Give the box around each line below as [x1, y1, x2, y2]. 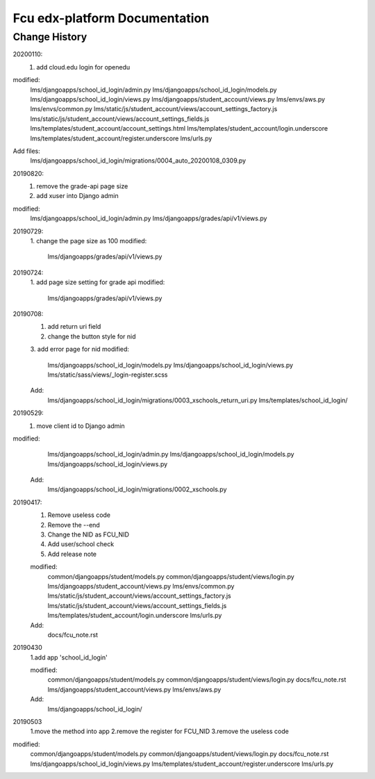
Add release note [47, 550, 97, 558]
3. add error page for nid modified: [30, 345, 130, 354]
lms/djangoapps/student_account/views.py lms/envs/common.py [47, 582, 235, 590]
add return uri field [47, 322, 101, 331]
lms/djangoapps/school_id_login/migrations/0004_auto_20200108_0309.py [30, 156, 247, 165]
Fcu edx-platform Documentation [12, 10, 210, 26]
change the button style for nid [47, 332, 136, 341]
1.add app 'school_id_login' [30, 653, 108, 662]
